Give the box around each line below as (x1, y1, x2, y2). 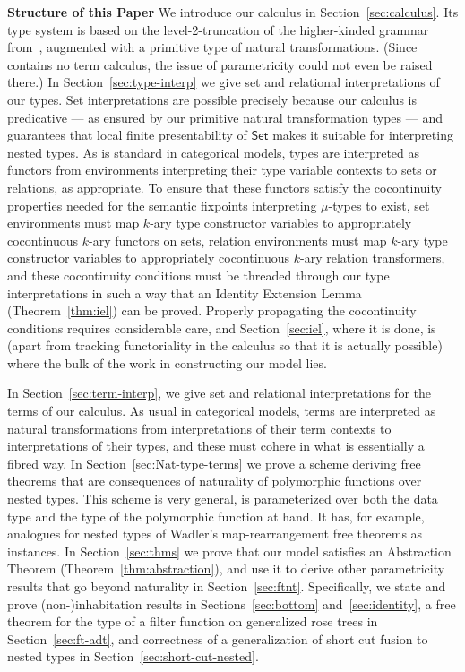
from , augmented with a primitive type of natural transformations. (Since (7, 38, 418, 56)
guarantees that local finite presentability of (7, 125, 247, 144)
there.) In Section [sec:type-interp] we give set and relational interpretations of (7, 73, 440, 91)
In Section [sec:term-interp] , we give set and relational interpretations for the (7, 383, 431, 402)
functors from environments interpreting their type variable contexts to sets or (7, 160, 437, 179)
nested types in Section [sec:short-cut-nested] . (7, 647, 259, 666)
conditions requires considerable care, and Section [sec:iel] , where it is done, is (7, 318, 436, 337)
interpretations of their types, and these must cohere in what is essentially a (7, 436, 425, 455)
